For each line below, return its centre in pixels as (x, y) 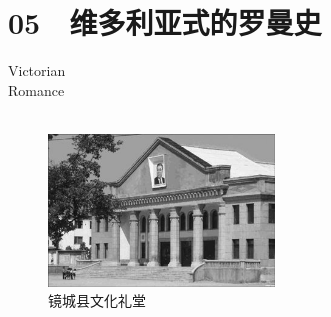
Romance (36, 89)
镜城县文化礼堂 (97, 300)
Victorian (37, 70)
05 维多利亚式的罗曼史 (165, 22)
